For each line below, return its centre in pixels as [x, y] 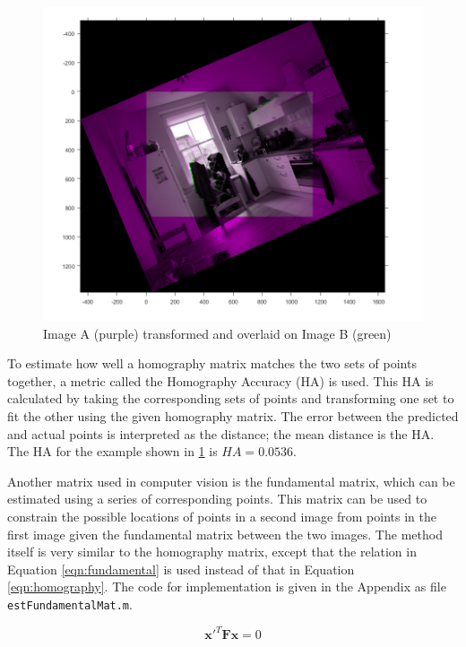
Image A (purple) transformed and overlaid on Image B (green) [217, 333]
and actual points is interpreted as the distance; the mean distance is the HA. [221, 433]
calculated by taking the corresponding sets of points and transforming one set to [231, 398]
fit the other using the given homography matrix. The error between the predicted [233, 416]
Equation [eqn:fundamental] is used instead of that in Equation [181, 569]
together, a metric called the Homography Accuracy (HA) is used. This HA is [220, 380]
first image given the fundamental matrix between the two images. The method [225, 534]
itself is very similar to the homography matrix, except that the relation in [212, 552]
